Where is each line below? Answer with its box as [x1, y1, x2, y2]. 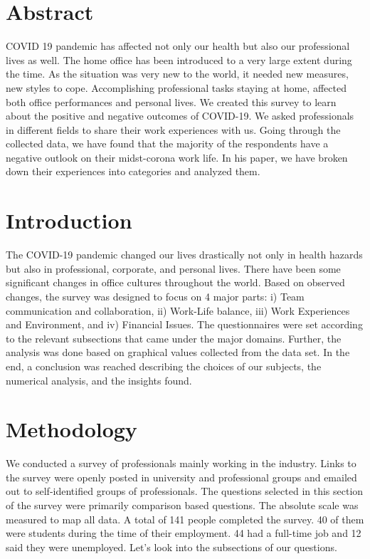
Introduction [6, 206, 132, 235]
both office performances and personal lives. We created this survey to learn [6, 94, 337, 109]
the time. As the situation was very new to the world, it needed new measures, [6, 66, 349, 81]
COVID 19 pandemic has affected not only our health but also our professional [6, 38, 350, 53]
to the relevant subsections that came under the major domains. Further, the [6, 330, 342, 345]
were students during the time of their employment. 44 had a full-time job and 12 [6, 526, 361, 540]
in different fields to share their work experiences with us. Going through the [6, 122, 341, 137]
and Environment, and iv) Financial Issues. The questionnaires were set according [6, 317, 363, 332]
